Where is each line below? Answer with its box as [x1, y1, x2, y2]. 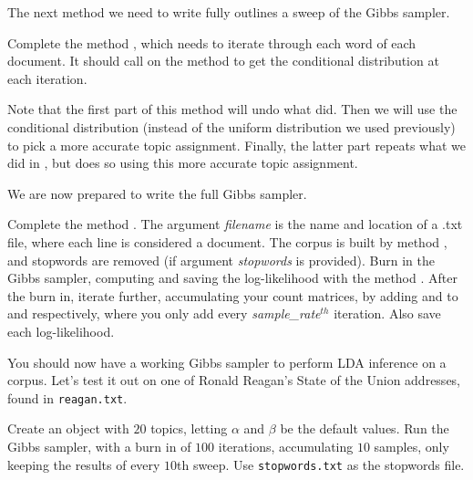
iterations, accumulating [218, 436, 354, 455]
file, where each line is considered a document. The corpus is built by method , [7, 232, 447, 251]
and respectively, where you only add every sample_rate [7, 304, 321, 323]
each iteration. [7, 68, 87, 88]
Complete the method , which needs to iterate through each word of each [7, 33, 416, 52]
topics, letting [150, 419, 228, 438]
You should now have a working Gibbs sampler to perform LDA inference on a [7, 352, 447, 371]
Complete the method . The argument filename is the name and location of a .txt [7, 214, 463, 234]
